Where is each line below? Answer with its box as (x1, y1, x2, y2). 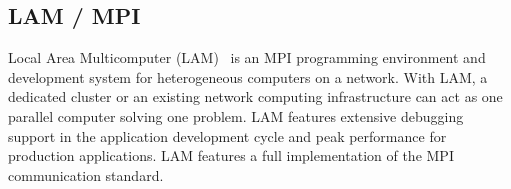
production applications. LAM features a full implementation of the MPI (8, 145, 454, 166)
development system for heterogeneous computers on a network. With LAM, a (8, 66, 488, 87)
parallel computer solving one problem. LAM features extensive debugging (8, 105, 464, 126)
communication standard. (8, 164, 164, 185)
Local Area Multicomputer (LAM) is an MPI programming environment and (8, 47, 486, 68)
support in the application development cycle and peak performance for (8, 125, 447, 146)
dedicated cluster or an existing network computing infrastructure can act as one (8, 86, 503, 107)
